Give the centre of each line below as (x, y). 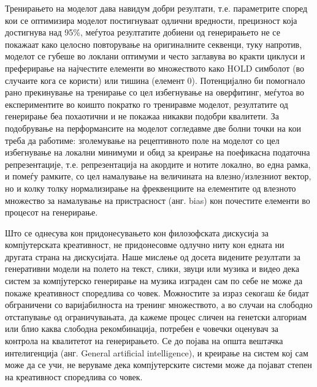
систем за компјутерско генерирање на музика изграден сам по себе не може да (154, 281)
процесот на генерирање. (52, 212)
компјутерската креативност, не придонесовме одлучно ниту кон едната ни (145, 245)
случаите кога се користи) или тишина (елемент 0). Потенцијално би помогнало (155, 80)
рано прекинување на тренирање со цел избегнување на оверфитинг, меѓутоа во (155, 92)
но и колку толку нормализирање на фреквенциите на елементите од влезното (151, 188)
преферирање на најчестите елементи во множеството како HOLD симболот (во (155, 68)
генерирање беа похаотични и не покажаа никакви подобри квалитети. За (142, 116)
